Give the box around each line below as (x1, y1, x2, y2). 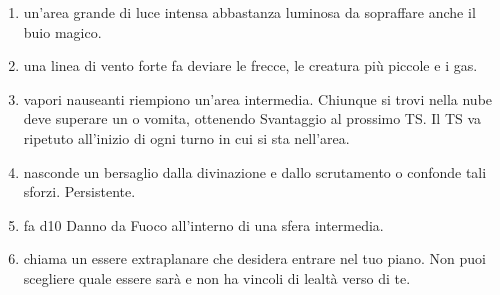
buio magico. (23, 21, 102, 42)
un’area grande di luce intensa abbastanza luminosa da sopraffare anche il (23, 2, 476, 22)
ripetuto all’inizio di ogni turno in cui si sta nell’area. (23, 127, 350, 148)
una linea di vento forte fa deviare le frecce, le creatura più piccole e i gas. (23, 55, 478, 76)
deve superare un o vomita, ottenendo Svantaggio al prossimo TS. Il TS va (23, 108, 482, 129)
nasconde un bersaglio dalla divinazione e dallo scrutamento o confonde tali (23, 161, 487, 182)
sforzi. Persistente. (23, 181, 136, 202)
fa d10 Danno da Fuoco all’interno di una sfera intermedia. (23, 214, 384, 235)
